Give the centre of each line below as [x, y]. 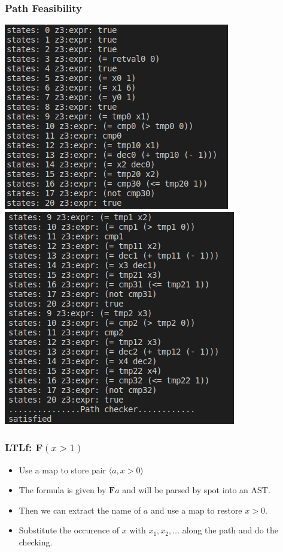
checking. [36, 542]
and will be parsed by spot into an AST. [196, 490]
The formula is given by [63, 490]
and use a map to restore [196, 510]
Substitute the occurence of [69, 530]
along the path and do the [230, 530]
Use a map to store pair [63, 469]
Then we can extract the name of [80, 510]
